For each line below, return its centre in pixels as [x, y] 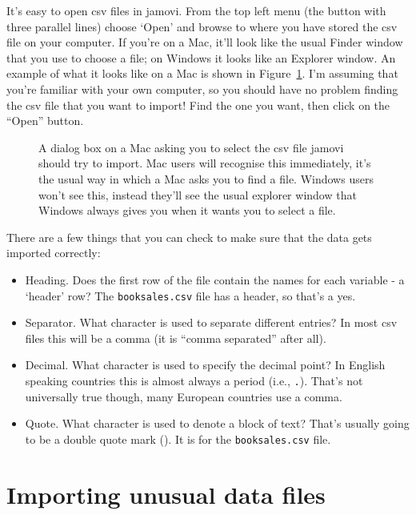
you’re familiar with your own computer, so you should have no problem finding [202, 89]
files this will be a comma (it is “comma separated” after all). [176, 338]
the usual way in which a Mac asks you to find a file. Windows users [206, 178]
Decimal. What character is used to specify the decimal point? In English [205, 365]
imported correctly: [54, 253]
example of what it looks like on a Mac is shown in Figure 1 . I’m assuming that [202, 73]
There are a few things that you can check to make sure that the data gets [189, 237]
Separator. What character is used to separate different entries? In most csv [211, 322]
